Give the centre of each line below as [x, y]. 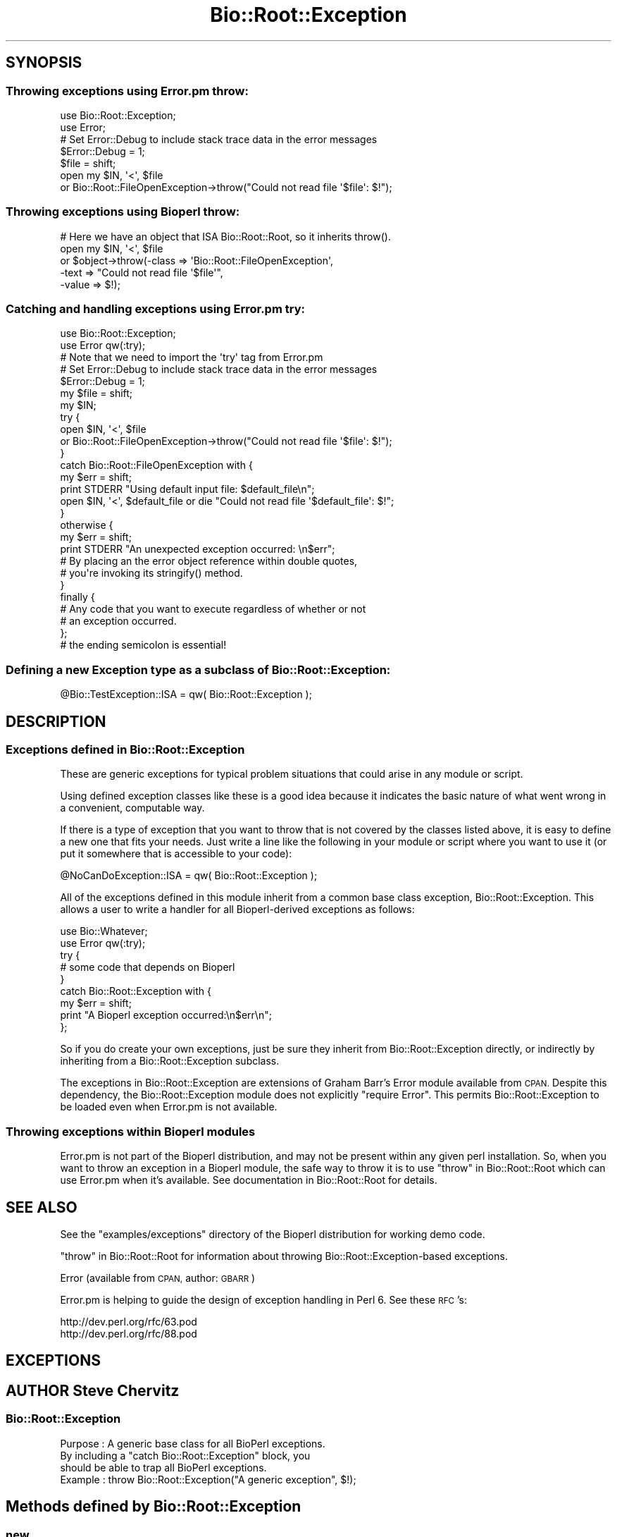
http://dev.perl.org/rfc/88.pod [129, 1334]
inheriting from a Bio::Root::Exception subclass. [170, 1061]
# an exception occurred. [118, 621]
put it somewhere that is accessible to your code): [176, 854]
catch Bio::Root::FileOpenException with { [156, 465]
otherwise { [87, 525]
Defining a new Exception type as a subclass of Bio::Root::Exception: [198, 669]
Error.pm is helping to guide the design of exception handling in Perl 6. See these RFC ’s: [263, 1300]
